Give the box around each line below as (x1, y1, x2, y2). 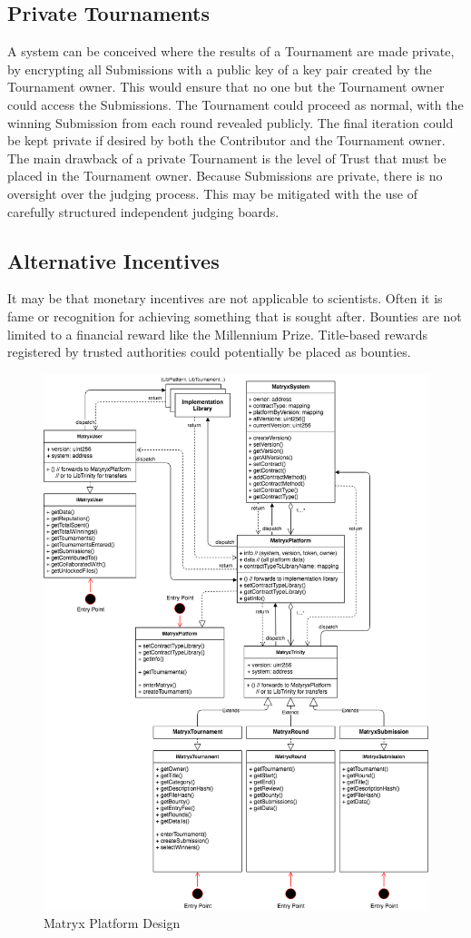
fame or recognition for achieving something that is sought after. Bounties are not (7, 306, 462, 325)
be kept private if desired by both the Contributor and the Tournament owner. (7, 131, 446, 150)
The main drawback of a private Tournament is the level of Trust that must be (7, 148, 446, 167)
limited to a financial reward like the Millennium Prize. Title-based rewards (7, 324, 427, 343)
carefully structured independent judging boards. (7, 202, 280, 221)
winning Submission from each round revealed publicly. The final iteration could (7, 113, 454, 132)
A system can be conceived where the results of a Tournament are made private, (7, 42, 455, 61)
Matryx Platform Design (44, 913, 181, 933)
